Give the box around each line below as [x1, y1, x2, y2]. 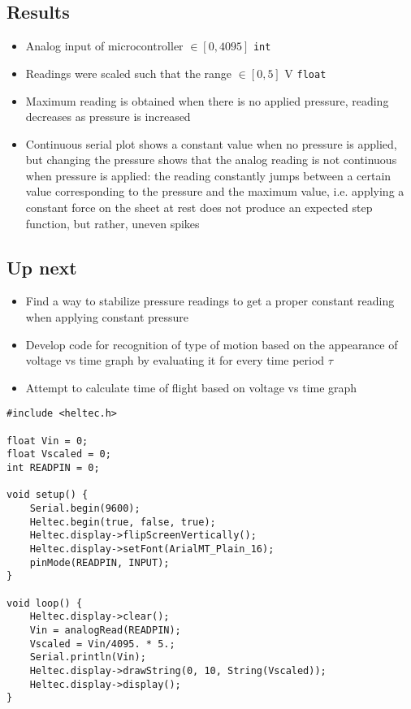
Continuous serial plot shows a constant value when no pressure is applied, [25, 135, 397, 152]
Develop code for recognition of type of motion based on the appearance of [25, 335, 398, 352]
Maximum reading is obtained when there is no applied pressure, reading [25, 92, 389, 109]
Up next [6, 254, 77, 279]
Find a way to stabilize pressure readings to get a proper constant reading [25, 292, 395, 309]
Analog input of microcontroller [25, 37, 184, 54]
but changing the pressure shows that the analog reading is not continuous [25, 151, 397, 168]
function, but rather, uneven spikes [25, 214, 200, 231]
